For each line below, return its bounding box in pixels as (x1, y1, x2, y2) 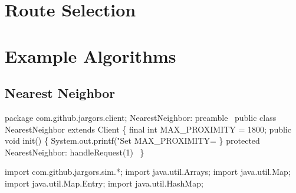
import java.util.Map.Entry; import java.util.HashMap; (5, 177, 203, 189)
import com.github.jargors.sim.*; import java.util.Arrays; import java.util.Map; (5, 165, 291, 178)
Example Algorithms (5, 43, 176, 67)
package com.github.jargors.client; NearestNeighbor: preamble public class (5, 111, 277, 123)
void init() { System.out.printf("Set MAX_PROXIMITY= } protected (5, 134, 260, 147)
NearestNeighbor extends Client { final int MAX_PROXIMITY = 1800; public (5, 123, 291, 135)
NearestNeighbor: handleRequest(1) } (5, 145, 144, 158)
